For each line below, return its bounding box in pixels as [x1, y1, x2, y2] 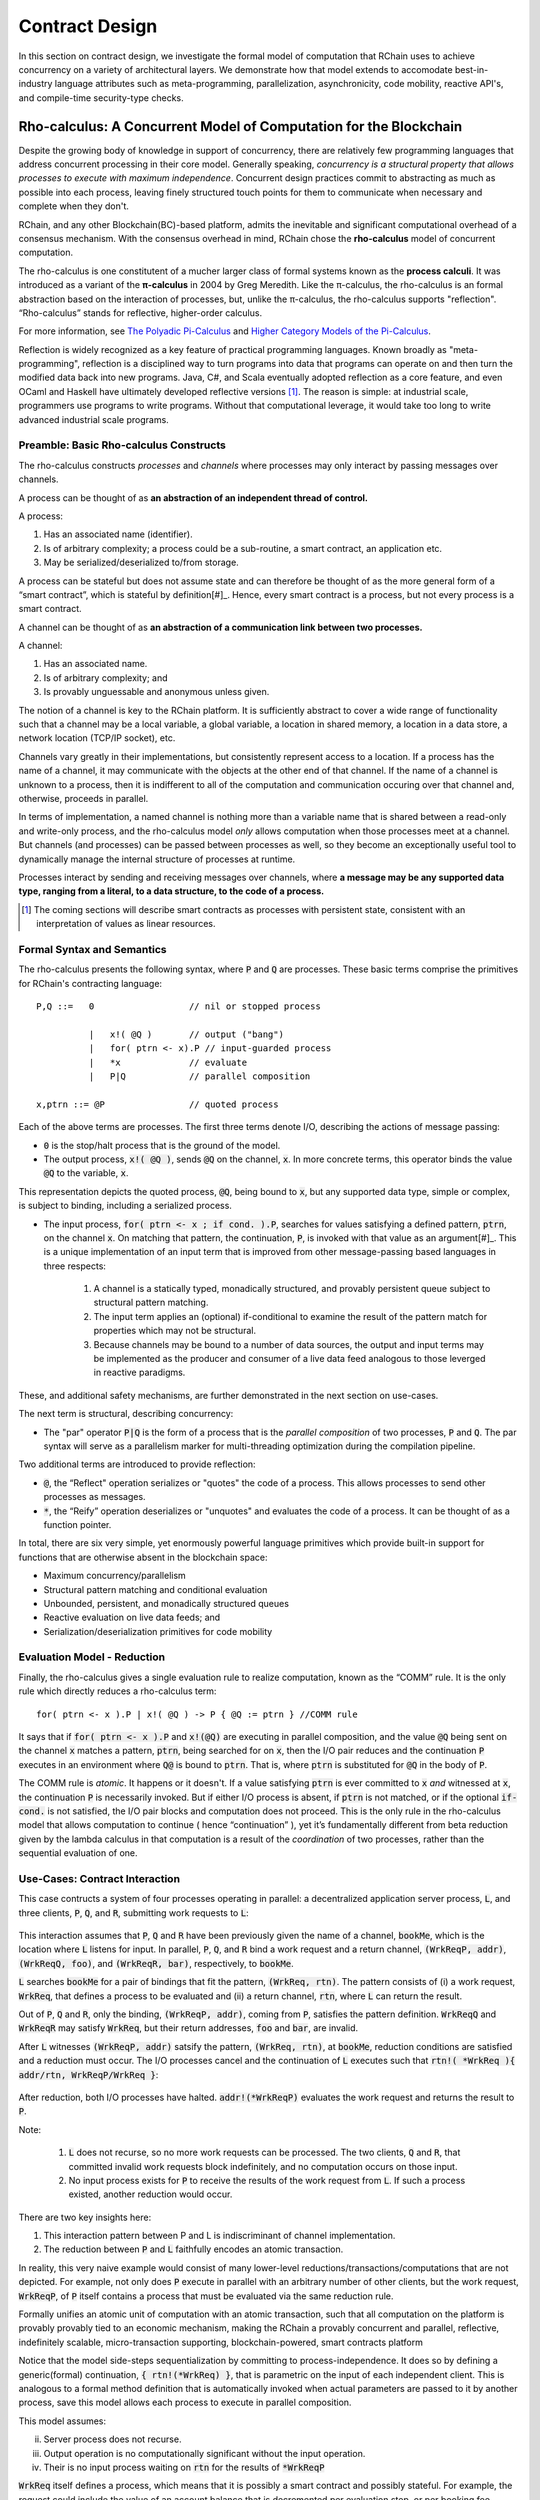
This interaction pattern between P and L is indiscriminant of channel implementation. [43, 2230, 396, 2242]
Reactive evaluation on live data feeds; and [43, 1611, 221, 1624]
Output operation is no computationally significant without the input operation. [43, 2447, 366, 2459]
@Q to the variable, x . [43, 1167, 129, 1179]
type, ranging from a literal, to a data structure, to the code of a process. [18, 885, 325, 897]
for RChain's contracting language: [18, 977, 163, 989]
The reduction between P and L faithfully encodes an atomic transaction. [43, 2243, 344, 2255]
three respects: [43, 1260, 107, 1272]
